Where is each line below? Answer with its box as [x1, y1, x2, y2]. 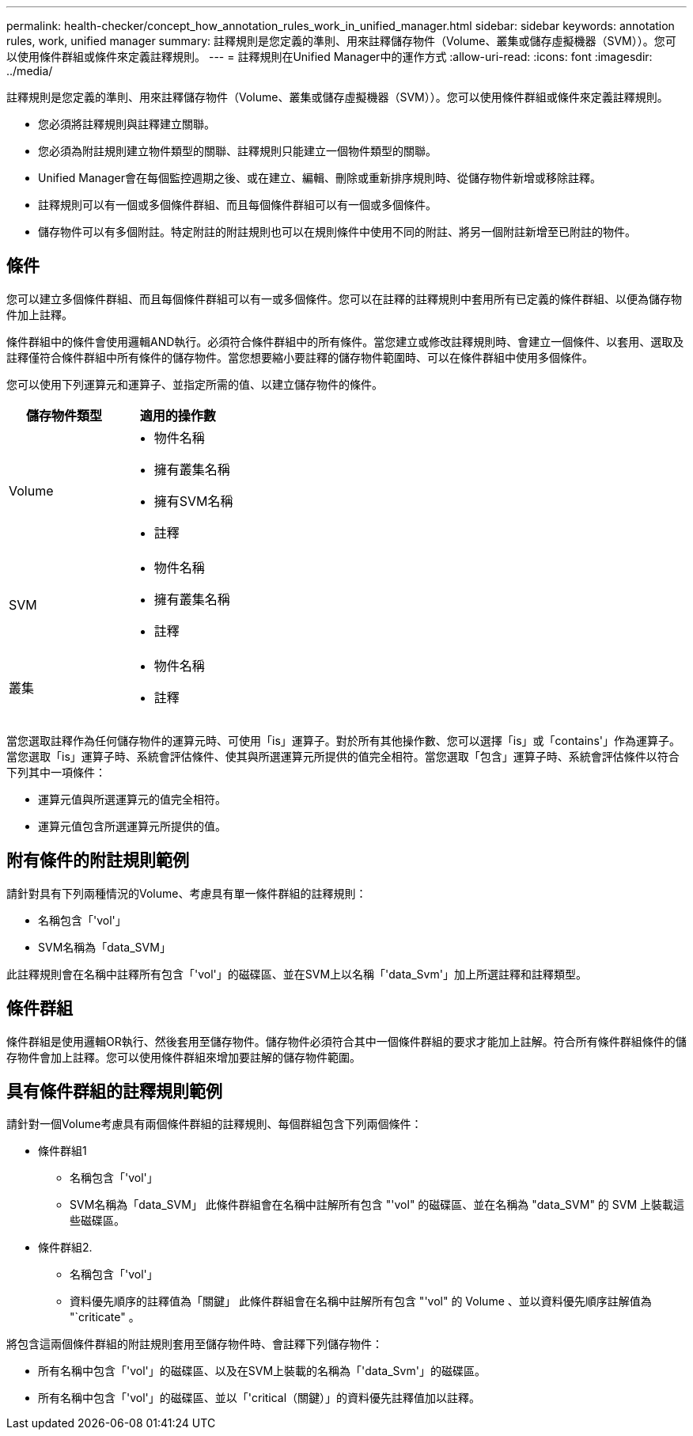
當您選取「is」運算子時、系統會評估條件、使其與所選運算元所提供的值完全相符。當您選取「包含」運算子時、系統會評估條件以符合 [6, 749, 680, 763]
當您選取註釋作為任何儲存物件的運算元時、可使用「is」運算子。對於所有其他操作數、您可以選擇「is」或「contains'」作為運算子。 [6, 733, 680, 747]
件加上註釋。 [6, 307, 73, 321]
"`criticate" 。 [70, 1310, 140, 1324]
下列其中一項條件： [6, 765, 106, 779]
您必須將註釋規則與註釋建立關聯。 [38, 117, 215, 131]
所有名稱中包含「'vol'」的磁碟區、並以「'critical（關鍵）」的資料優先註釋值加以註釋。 [38, 1391, 481, 1405]
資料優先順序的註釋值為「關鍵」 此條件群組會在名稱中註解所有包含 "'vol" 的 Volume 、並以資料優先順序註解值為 [70, 1294, 652, 1309]
